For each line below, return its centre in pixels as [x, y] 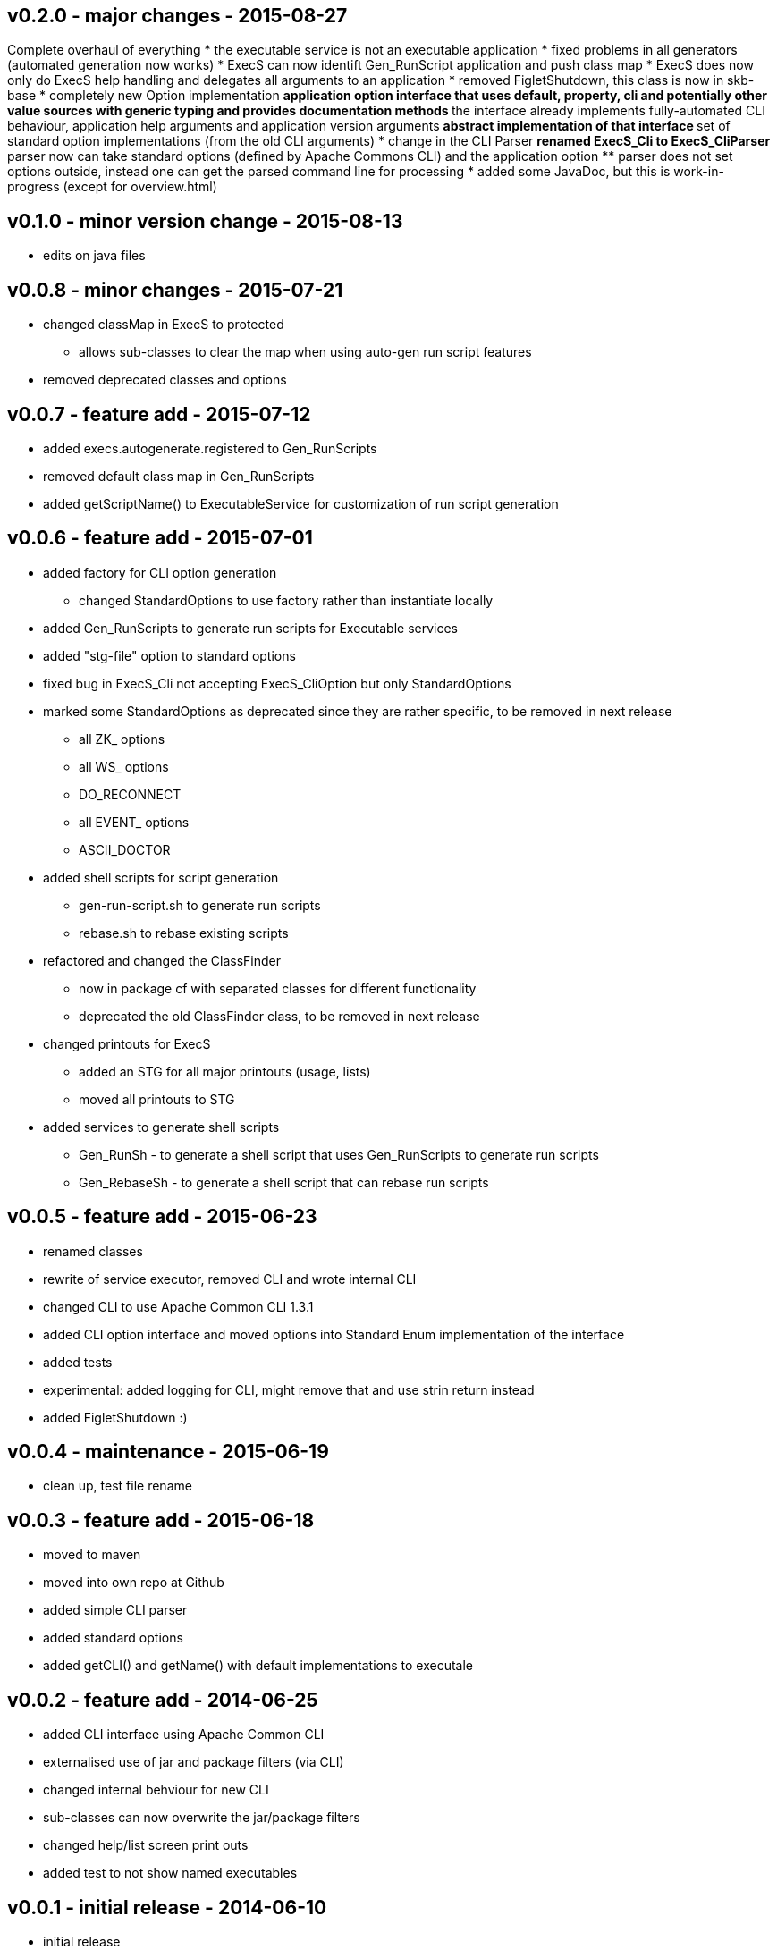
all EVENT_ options [134, 822]
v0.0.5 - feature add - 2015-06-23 [162, 1217]
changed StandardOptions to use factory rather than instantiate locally [286, 600]
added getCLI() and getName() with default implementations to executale [258, 1666]
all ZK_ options [122, 739]
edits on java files [94, 256]
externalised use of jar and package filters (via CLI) [194, 1762]
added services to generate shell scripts [161, 1127]
